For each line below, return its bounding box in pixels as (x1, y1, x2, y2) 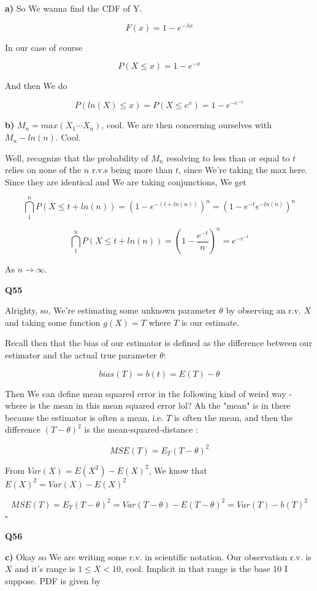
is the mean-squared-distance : (84, 423, 199, 436)
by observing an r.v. (226, 304, 301, 317)
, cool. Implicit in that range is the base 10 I (121, 562, 288, 575)
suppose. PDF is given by (5, 574, 101, 587)
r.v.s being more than (91, 163, 173, 176)
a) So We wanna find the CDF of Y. (5, 2, 142, 14)
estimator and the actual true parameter (5, 349, 157, 361)
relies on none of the (5, 163, 82, 176)
